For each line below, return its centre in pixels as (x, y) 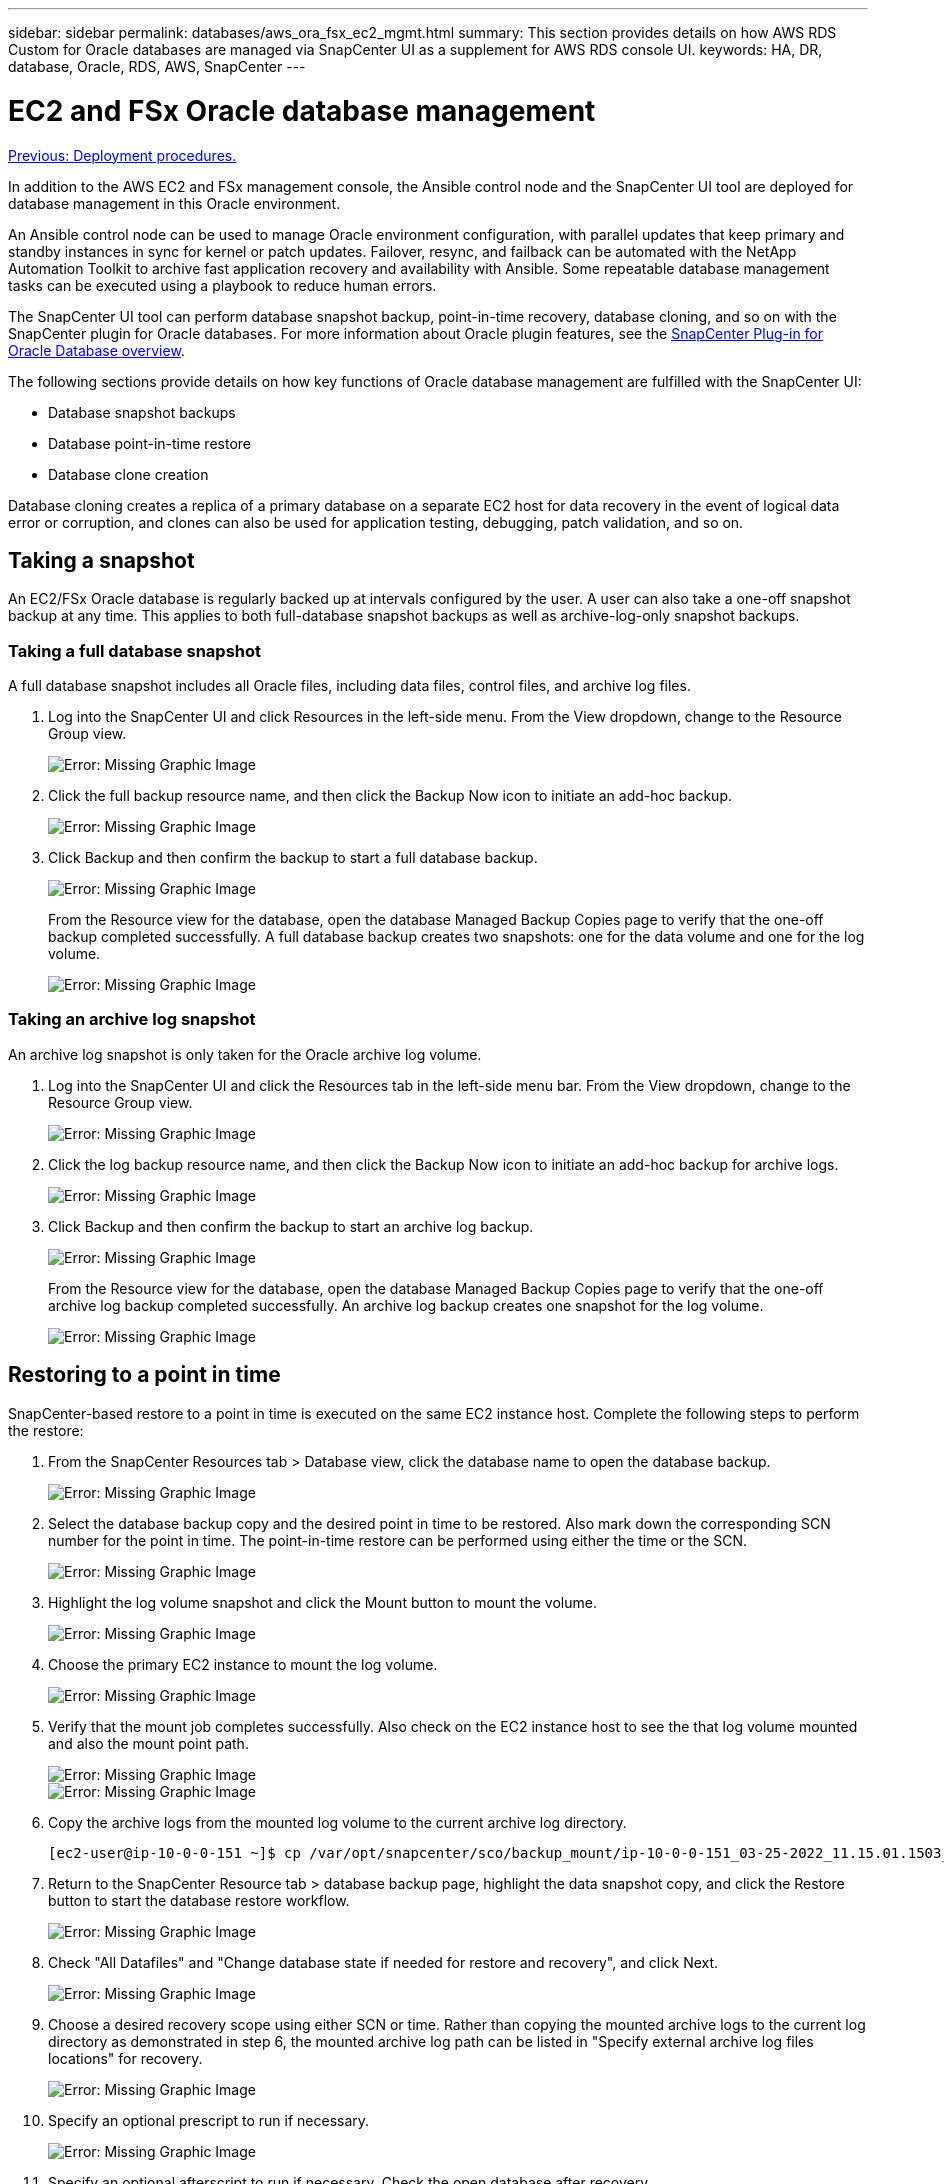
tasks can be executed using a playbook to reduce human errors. (222, 285)
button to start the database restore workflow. (199, 1900)
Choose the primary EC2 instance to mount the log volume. (243, 1664)
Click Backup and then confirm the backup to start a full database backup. (293, 858)
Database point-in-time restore (149, 443)
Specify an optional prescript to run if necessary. (209, 2120)
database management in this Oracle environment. (174, 203)
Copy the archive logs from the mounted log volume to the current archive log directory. (337, 1822)
